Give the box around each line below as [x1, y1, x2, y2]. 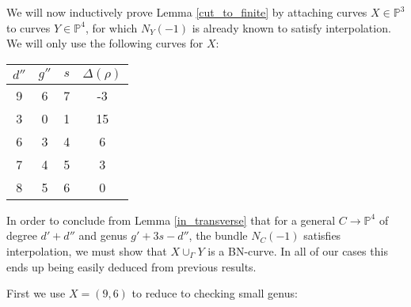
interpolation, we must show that [6, 242, 167, 259]
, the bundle [188, 227, 248, 244]
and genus [78, 227, 127, 244]
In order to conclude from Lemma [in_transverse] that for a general [6, 211, 336, 228]
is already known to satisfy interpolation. [192, 19, 391, 36]
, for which [85, 19, 138, 36]
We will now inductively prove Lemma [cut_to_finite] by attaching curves [6, 4, 367, 20]
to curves [6, 19, 51, 36]
